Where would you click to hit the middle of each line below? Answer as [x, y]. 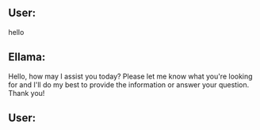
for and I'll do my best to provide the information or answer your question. [129, 84]
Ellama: [27, 57]
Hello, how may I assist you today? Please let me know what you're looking [130, 76]
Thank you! [27, 93]
